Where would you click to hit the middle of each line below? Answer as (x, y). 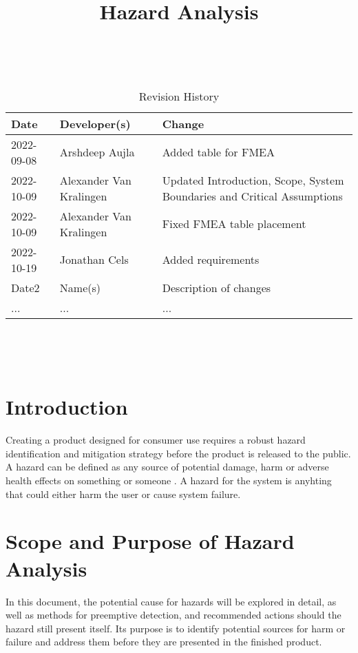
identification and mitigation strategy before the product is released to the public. (178, 453)
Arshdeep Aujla (97, 152)
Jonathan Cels (94, 260)
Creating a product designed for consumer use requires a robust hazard (156, 440)
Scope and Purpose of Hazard (150, 541)
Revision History (179, 96)
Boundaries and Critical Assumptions (252, 196)
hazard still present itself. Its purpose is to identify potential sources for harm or (176, 628)
